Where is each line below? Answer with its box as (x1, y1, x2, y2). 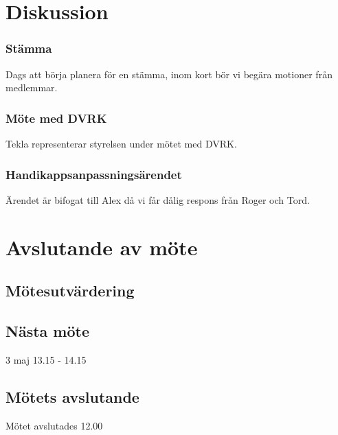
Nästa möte (5, 320, 89, 341)
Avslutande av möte (5, 233, 198, 261)
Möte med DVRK (5, 109, 107, 126)
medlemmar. (5, 80, 58, 95)
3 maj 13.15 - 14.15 (5, 352, 87, 366)
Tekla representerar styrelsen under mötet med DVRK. (5, 137, 237, 150)
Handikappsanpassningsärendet (5, 165, 182, 183)
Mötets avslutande (5, 386, 139, 407)
